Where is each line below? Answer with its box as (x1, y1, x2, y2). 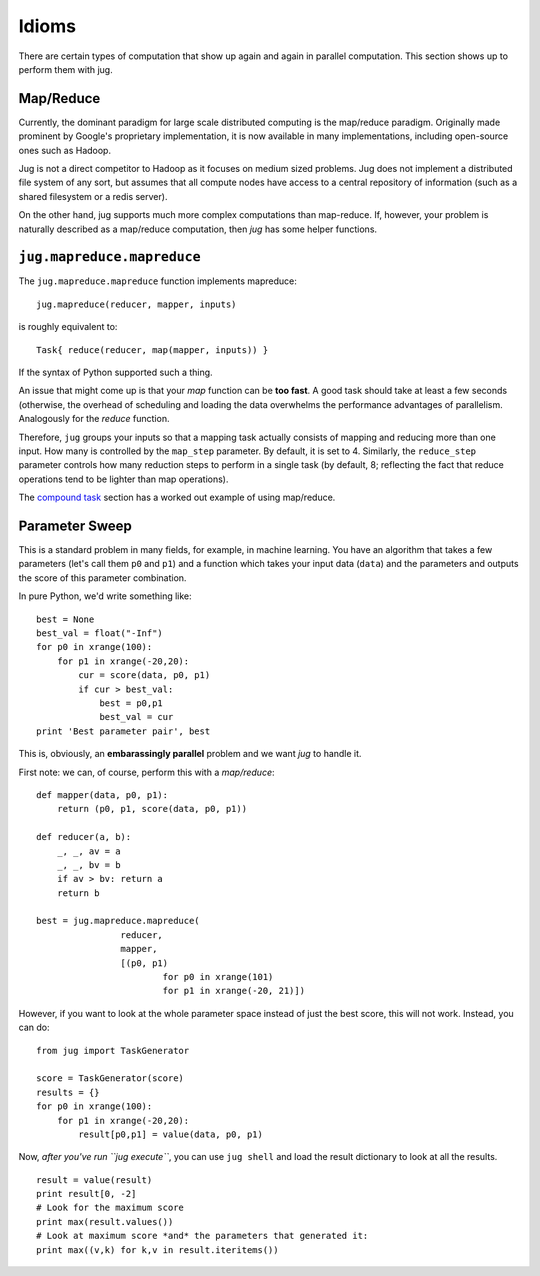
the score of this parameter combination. (18, 571, 187, 584)
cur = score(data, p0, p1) (78, 670, 211, 681)
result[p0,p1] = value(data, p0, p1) (78, 1128, 264, 1140)
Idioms (18, 15, 77, 37)
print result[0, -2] (36, 1188, 137, 1200)
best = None (36, 613, 95, 625)
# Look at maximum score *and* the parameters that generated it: (36, 1230, 369, 1242)
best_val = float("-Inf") (36, 628, 164, 639)
